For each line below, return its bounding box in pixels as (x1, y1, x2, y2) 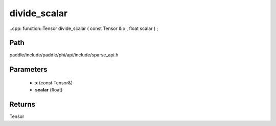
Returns (9, 100, 36, 109)
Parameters (9, 65, 48, 74)
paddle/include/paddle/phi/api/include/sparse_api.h (9, 52, 119, 58)
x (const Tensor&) (35, 79, 73, 86)
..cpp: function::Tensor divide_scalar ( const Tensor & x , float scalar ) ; (9, 25, 158, 31)
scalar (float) (35, 87, 63, 93)
